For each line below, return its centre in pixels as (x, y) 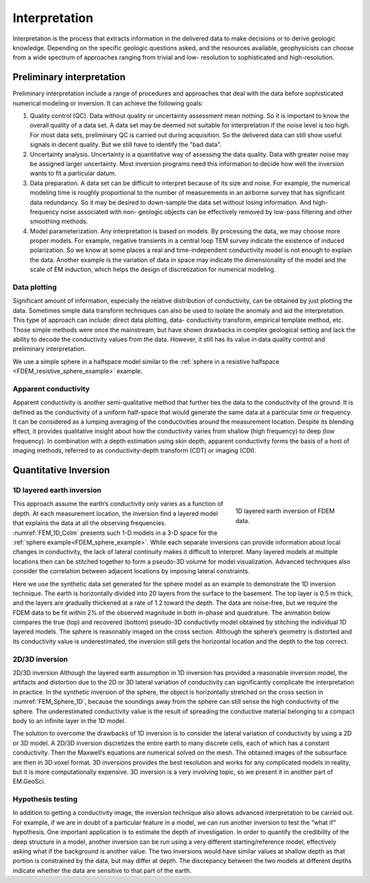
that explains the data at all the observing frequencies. (89, 523)
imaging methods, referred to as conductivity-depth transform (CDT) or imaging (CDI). (135, 450)
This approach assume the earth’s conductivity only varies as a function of (118, 504)
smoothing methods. (59, 221)
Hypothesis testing (45, 799)
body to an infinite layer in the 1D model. (69, 720)
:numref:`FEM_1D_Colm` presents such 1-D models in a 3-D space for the (115, 533)
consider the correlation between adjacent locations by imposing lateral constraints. (131, 571)
